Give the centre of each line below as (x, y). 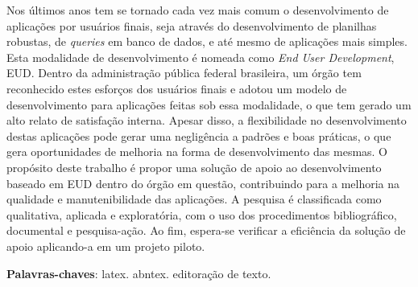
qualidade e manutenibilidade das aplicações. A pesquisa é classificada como (194, 199)
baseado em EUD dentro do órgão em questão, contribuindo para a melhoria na (203, 183)
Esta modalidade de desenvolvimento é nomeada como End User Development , (201, 57)
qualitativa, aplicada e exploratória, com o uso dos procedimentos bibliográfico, (202, 214)
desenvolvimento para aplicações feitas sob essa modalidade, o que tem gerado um (209, 104)
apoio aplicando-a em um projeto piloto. (106, 246)
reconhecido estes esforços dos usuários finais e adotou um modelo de (177, 88)
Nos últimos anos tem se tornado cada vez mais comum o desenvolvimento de (198, 10)
